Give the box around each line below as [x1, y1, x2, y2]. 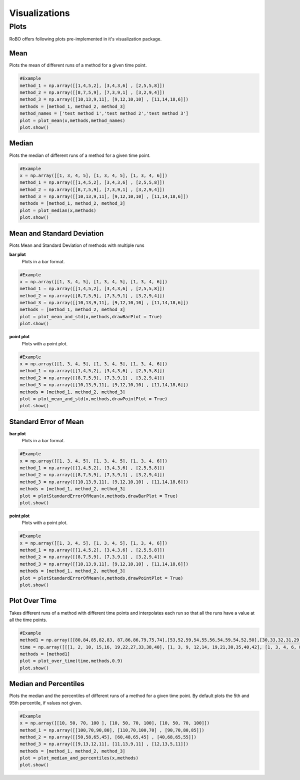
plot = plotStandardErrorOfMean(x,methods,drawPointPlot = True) [19, 575, 183, 581]
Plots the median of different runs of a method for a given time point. [9, 152, 151, 158]
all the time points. [9, 617, 47, 623]
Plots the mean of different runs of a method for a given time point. [9, 62, 147, 68]
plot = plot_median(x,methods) [19, 207, 97, 213]
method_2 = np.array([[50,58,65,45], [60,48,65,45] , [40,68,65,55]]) [19, 734, 197, 740]
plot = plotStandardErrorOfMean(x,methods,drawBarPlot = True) [19, 493, 178, 499]
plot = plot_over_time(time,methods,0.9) [19, 658, 123, 664]
